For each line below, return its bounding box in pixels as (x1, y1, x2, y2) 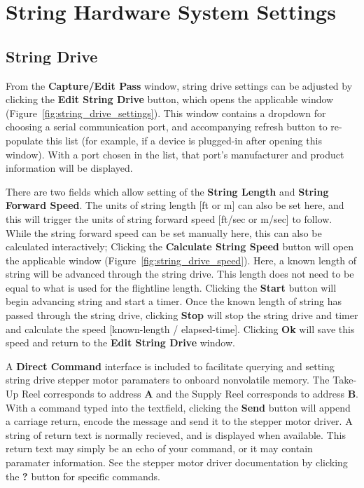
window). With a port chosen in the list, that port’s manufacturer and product (6, 147, 344, 161)
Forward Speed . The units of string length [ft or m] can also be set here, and (6, 198, 344, 212)
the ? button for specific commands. (6, 468, 160, 483)
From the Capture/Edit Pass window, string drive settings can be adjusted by (6, 78, 353, 93)
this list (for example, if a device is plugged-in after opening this (45, 133, 322, 147)
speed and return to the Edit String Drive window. (6, 335, 235, 350)
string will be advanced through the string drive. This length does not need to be (6, 266, 354, 281)
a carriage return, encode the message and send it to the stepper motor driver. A (6, 414, 353, 428)
